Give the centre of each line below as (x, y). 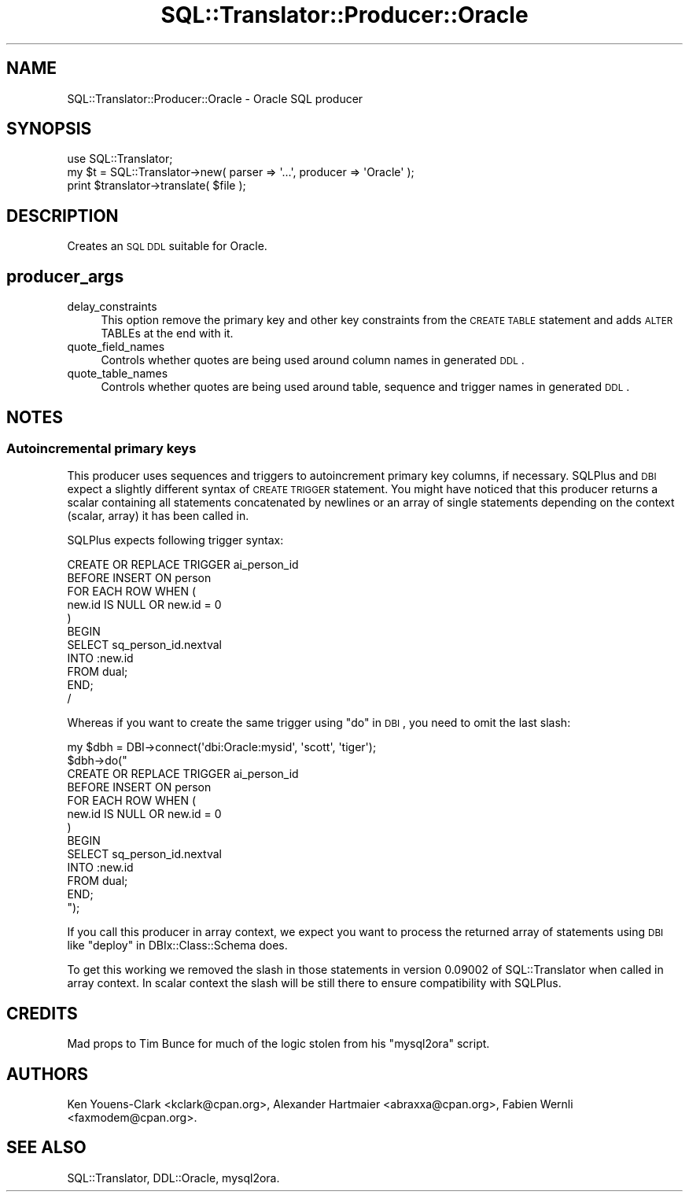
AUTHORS (48, 1074)
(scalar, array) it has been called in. (158, 516)
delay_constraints (112, 307)
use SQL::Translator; (120, 159)
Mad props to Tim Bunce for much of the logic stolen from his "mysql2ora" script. (278, 1044)
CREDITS (42, 1013)
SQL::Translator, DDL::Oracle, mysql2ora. (173, 1178)
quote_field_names (116, 347)
